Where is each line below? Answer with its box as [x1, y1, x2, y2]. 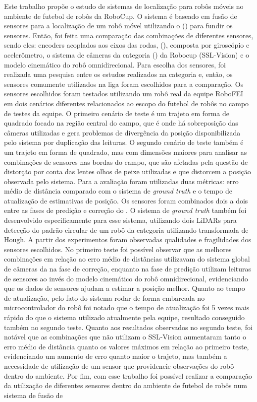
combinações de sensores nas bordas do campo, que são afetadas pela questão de [4, 156, 248, 167]
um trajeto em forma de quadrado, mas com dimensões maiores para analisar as [4, 146, 247, 157]
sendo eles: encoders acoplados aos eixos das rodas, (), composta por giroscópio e [4, 40, 250, 50]
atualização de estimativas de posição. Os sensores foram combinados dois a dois [4, 195, 248, 205]
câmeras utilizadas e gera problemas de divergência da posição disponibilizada [4, 127, 241, 137]
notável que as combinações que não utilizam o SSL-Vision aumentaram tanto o [4, 332, 246, 342]
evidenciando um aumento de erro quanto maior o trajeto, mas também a [4, 351, 227, 361]
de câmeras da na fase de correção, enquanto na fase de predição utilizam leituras [4, 264, 252, 274]
